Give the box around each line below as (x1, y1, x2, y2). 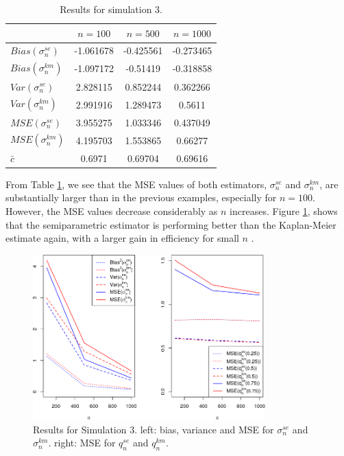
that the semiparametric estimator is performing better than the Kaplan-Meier (5, 217, 336, 231)
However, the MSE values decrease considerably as (5, 204, 218, 218)
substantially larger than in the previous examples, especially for (5, 190, 277, 205)
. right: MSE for (48, 435, 116, 450)
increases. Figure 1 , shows (230, 204, 338, 218)
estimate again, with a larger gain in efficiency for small (5, 231, 239, 245)
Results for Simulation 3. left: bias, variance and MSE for (33, 422, 274, 436)
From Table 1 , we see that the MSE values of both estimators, (5, 176, 267, 191)
